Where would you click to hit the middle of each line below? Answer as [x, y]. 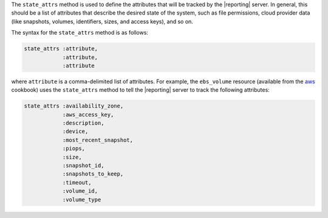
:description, [83, 123]
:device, [75, 131]
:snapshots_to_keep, [93, 174]
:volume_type [82, 199]
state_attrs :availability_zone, [74, 106]
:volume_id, [80, 191]
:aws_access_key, [88, 114]
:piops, [73, 148]
